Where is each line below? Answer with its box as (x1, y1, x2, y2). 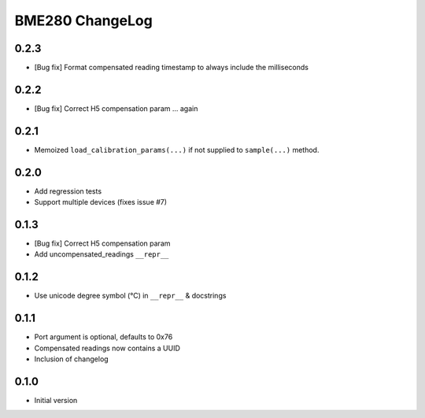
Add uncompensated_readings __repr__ (34, 250, 169, 259)
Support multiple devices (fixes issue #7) (34, 198, 168, 207)
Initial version (34, 395, 78, 405)
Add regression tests (34, 186, 102, 196)
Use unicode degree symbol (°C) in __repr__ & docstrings (34, 291, 227, 301)
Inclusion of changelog (34, 354, 109, 364)
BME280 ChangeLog (14, 12, 153, 29)
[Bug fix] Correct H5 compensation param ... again (34, 103, 198, 113)
